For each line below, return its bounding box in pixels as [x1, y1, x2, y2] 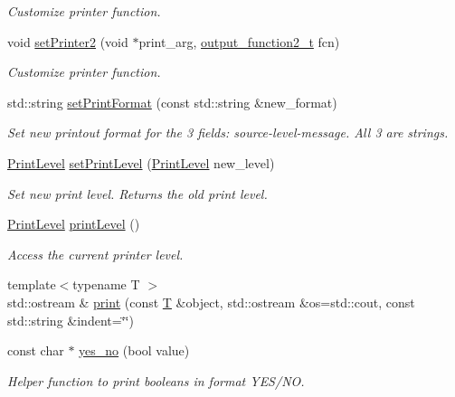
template [7, 275, 56, 294]
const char [7, 341, 64, 360]
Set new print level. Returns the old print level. [7, 184, 268, 203]
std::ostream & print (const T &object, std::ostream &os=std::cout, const [7, 292, 415, 311]
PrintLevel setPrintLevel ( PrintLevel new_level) [7, 153, 275, 172]
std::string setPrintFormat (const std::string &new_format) [7, 92, 337, 111]
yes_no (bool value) [79, 341, 190, 360]
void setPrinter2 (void [7, 32, 128, 51]
